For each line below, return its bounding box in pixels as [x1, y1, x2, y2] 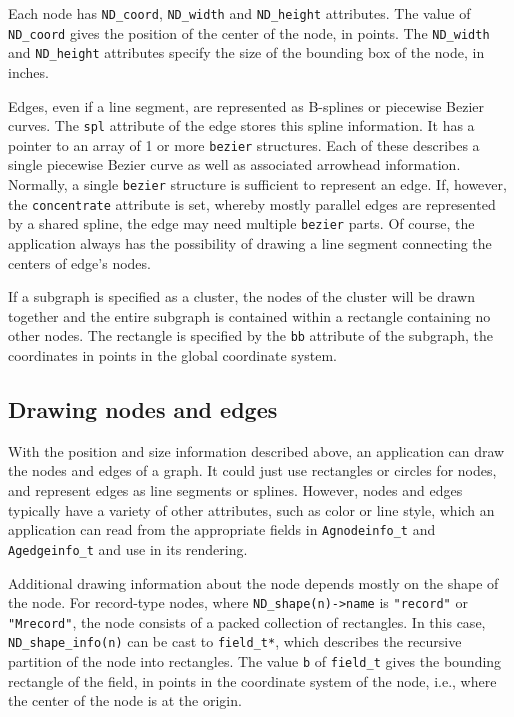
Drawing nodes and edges [8, 394, 278, 425]
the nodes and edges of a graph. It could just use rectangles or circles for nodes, [8, 460, 497, 481]
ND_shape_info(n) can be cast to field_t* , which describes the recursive [8, 631, 462, 652]
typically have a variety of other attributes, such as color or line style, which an [8, 499, 495, 520]
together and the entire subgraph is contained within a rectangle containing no [8, 305, 491, 326]
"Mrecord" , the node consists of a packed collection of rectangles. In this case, [8, 611, 486, 632]
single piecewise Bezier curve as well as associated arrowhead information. [8, 154, 461, 175]
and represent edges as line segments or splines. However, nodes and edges [8, 480, 463, 501]
